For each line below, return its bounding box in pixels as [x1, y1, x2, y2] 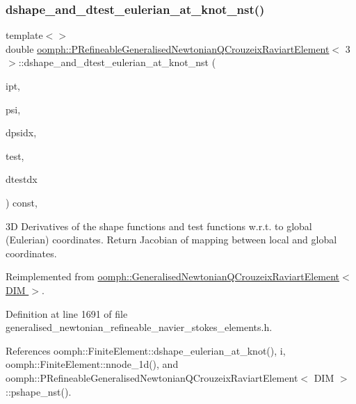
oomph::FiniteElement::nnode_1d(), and [6, 357, 179, 371]
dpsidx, [6, 125, 37, 140]
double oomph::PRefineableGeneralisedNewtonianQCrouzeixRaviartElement [6, 41, 330, 56]
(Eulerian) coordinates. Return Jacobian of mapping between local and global [6, 232, 337, 247]
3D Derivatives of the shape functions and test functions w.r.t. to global [6, 218, 312, 233]
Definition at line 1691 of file [6, 306, 128, 321]
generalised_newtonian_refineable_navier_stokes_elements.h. [6, 320, 273, 334]
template [6, 28, 43, 42]
